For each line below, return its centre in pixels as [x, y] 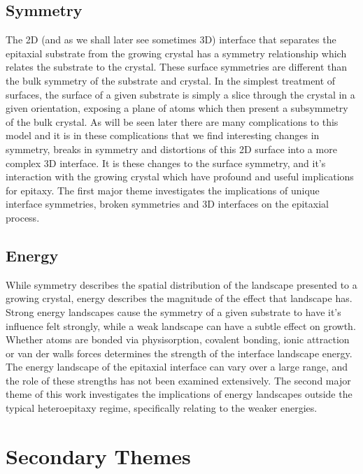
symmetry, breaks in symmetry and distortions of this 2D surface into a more [171, 149]
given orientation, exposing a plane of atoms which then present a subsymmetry [177, 108]
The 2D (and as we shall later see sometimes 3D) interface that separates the [171, 39]
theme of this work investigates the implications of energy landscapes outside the [179, 394]
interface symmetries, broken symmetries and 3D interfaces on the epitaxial [167, 204]
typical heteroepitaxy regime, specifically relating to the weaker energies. [162, 408]
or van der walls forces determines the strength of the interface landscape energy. [179, 353]
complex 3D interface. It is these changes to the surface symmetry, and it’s [166, 163]
